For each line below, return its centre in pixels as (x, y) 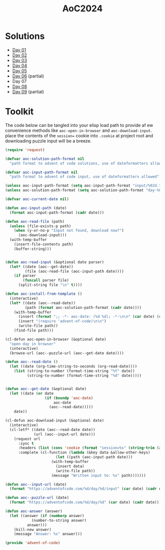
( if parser (25, 276)
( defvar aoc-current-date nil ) (37, 199)
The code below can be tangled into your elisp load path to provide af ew (79, 125)
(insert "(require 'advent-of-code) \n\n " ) (62, 321)
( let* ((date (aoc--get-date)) (41, 267)
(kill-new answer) (33, 529)
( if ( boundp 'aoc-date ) (69, 398)
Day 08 (19, 86)
